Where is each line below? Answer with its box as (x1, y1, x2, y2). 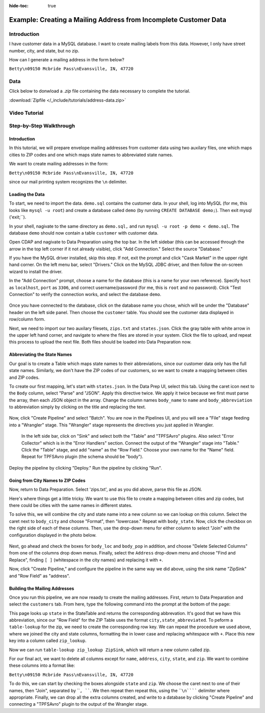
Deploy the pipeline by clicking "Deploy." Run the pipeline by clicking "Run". (9, 465, 162, 471)
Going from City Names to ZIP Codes (9, 477, 86, 483)
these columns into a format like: (9, 662, 76, 668)
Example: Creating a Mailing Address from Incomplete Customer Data (9, 15, 227, 24)
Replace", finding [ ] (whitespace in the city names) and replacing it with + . (9, 557, 163, 563)
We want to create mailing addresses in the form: (9, 161, 108, 167)
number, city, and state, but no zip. (9, 48, 79, 53)
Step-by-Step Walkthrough (9, 123, 76, 130)
